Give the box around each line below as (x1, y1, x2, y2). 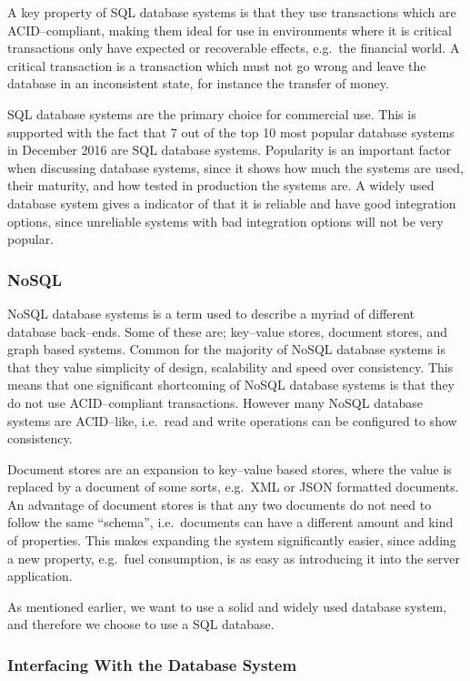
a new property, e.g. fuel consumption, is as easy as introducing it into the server (7, 548, 461, 567)
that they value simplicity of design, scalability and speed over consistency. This (7, 357, 454, 376)
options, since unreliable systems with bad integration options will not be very (7, 211, 444, 230)
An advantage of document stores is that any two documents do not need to (7, 494, 432, 513)
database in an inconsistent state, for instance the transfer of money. (7, 74, 389, 93)
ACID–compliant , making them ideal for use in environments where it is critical (7, 20, 453, 39)
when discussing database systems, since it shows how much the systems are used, (7, 158, 464, 177)
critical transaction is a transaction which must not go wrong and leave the (7, 56, 426, 75)
